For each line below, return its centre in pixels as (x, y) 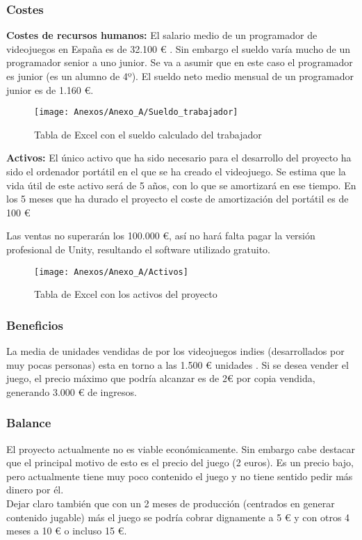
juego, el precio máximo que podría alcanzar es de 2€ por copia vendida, (161, 378)
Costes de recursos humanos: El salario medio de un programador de (162, 35)
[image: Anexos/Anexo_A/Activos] (111, 272)
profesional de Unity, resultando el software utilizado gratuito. (138, 249)
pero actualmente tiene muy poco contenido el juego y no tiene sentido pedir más (180, 476)
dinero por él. (35, 490)
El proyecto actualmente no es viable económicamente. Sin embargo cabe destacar (181, 448)
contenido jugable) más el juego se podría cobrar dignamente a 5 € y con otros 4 (178, 517)
